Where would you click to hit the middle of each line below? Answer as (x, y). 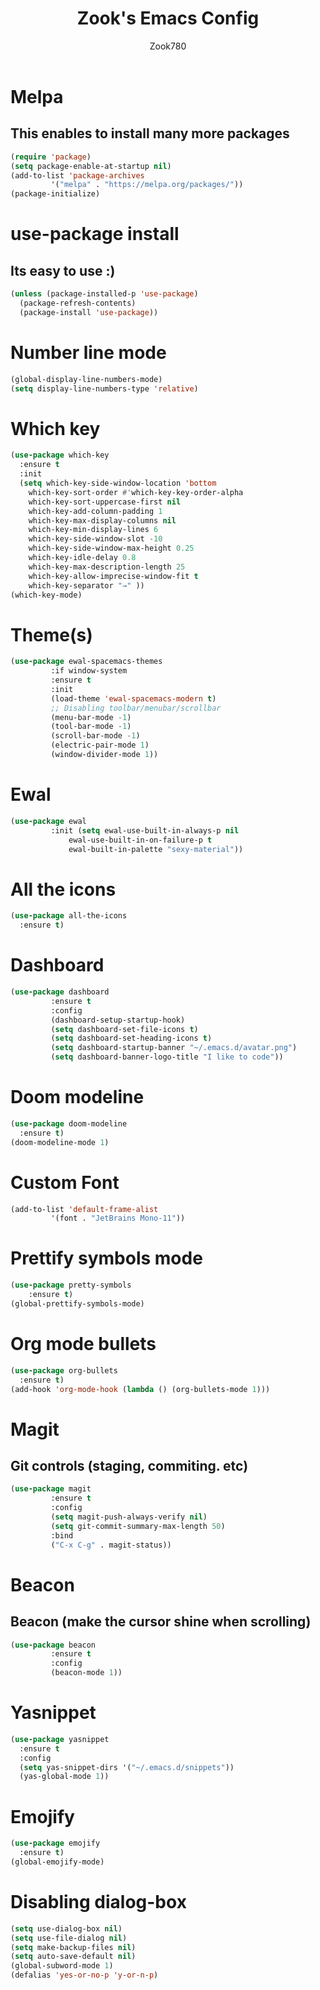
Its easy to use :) (63, 270)
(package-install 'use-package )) (89, 312)
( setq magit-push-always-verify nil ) (129, 1517)
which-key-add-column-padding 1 (95, 511)
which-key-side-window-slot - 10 (95, 539)
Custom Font (65, 1182)
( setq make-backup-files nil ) (73, 1947)
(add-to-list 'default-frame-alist (84, 1209)
